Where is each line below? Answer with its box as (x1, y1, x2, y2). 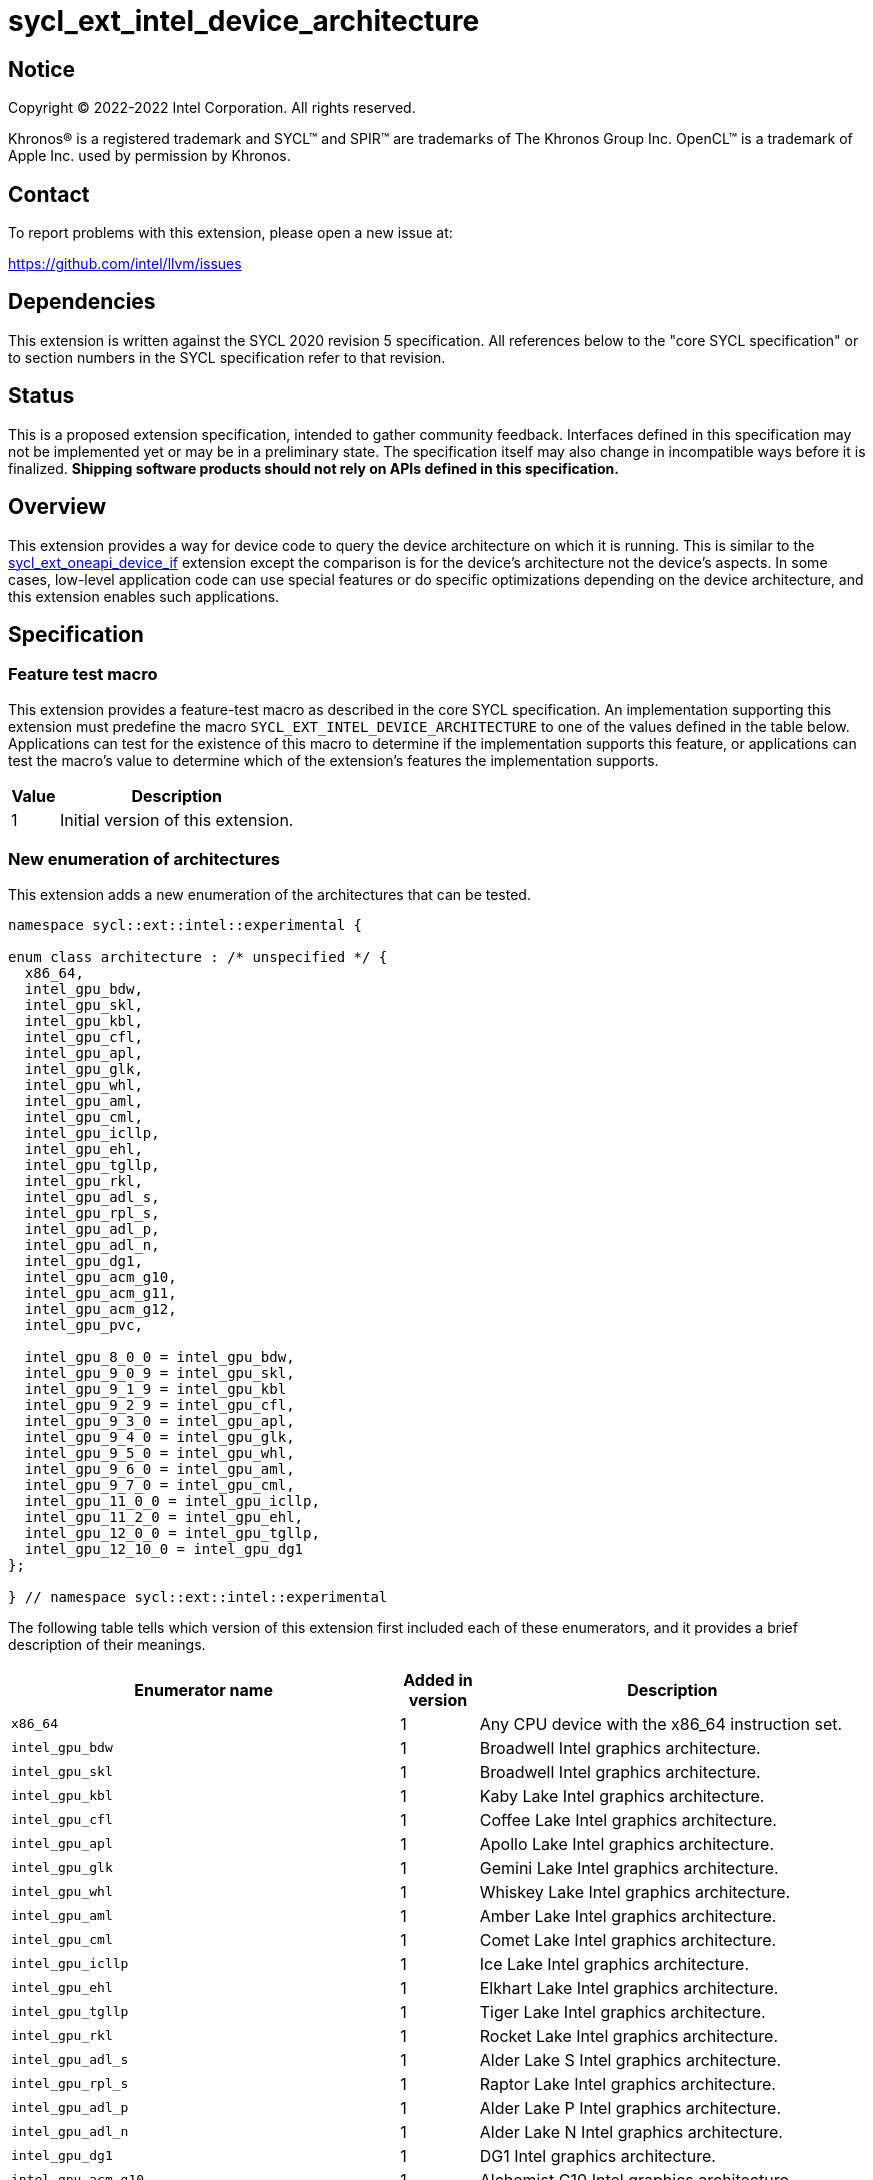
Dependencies (8, 289, 156, 315)
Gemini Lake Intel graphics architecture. (479, 1857, 779, 1878)
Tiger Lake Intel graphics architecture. (479, 2001, 766, 2022)
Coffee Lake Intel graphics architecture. (479, 1809, 777, 1830)
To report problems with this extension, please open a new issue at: (8, 224, 453, 242)
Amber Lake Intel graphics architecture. (479, 1905, 777, 1926)
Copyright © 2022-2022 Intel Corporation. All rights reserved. (8, 99, 416, 117)
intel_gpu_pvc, (24, 1316, 143, 1333)
